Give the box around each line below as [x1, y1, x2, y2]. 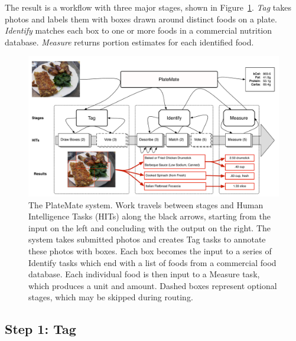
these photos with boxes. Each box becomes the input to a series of [28, 245, 272, 257]
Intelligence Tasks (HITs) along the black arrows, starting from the [28, 210, 271, 222]
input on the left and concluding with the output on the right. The [28, 221, 271, 234]
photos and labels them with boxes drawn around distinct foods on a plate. [5, 12, 277, 25]
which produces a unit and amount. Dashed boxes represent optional [28, 279, 277, 291]
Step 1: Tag [5, 320, 76, 338]
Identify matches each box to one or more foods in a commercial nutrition [5, 24, 272, 37]
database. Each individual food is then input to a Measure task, [28, 268, 260, 280]
